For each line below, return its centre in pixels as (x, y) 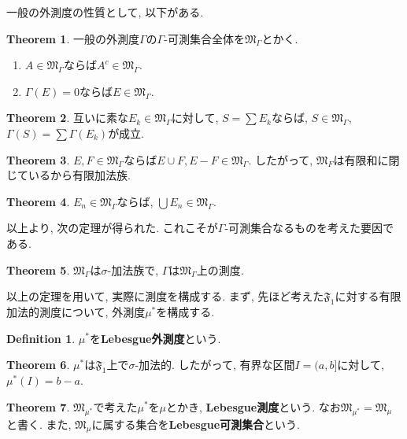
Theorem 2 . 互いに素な (67, 118)
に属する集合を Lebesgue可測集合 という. (196, 424)
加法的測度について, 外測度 (76, 311)
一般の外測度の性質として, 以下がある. (105, 12)
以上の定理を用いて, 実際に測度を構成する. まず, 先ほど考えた (165, 296)
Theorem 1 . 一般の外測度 (73, 38)
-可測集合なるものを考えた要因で (309, 228)
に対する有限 (368, 296)
